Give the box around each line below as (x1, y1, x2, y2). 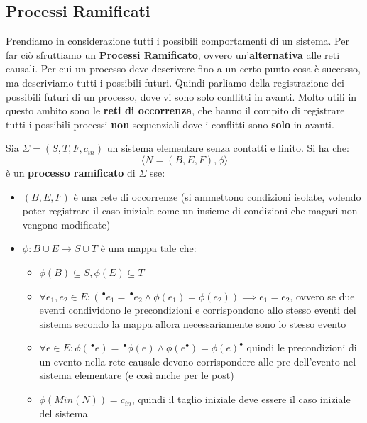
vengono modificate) (22, 216, 111, 231)
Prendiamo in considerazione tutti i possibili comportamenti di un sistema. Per (6, 33, 349, 48)
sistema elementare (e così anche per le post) (39, 368, 234, 383)
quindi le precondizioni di (246, 340, 357, 355)
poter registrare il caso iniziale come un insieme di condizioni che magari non (22, 203, 358, 218)
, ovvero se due (290, 288, 355, 303)
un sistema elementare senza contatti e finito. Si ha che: (106, 141, 349, 155)
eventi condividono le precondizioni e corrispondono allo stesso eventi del (39, 302, 356, 317)
